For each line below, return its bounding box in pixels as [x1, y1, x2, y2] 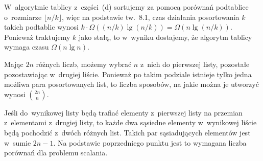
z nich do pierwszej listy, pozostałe [140, 58, 250, 69]
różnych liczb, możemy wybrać [36, 58, 132, 69]
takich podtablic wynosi [4, 21, 79, 32]
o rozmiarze [4, 11, 42, 22]
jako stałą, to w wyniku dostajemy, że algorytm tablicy [78, 31, 252, 42]
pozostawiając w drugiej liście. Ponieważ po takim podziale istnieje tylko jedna [4, 68, 252, 79]
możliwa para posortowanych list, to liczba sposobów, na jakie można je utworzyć [4, 79, 259, 89]
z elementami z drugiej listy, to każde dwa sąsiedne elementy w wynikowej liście [4, 117, 257, 128]
